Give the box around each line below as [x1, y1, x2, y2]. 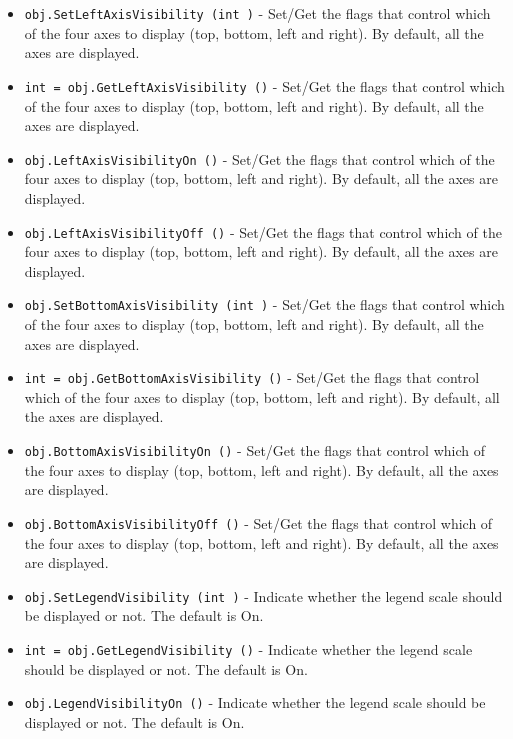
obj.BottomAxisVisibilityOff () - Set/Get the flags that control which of [24, 512, 493, 533]
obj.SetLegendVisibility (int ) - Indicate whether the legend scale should [24, 585, 503, 606]
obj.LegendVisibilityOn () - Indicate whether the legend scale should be [24, 692, 486, 713]
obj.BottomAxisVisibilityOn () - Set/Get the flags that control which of [24, 440, 485, 461]
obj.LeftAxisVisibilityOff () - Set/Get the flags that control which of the [24, 221, 502, 242]
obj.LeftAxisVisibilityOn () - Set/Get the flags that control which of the [24, 148, 495, 169]
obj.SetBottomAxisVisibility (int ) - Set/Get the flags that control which [24, 294, 505, 315]
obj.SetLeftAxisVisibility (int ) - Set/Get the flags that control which [24, 3, 491, 23]
